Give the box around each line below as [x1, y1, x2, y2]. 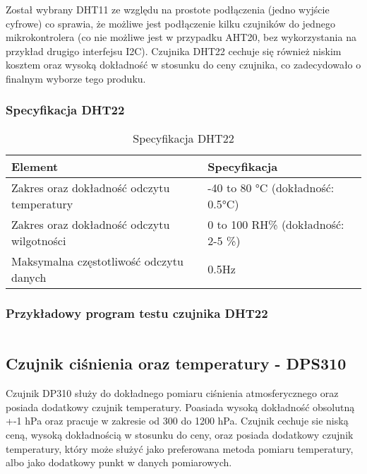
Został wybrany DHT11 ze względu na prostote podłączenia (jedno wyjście [6, 2, 330, 16]
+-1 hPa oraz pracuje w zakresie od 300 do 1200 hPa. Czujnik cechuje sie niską [6, 413, 349, 428]
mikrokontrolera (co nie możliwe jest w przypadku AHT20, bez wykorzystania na [6, 30, 356, 45]
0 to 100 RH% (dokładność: [207, 215, 344, 232]
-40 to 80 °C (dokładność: [207, 179, 335, 196]
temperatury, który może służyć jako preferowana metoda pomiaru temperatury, [6, 441, 354, 456]
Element [11, 158, 59, 174]
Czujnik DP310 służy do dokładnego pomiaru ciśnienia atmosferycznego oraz [6, 386, 339, 401]
